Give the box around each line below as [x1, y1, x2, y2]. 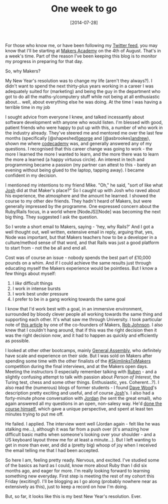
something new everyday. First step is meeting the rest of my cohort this [5, 473, 154, 479]
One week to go [50, 3, 117, 14]
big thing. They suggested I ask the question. [5, 213, 98, 220]
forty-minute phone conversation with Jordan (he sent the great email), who [5, 395, 162, 401]
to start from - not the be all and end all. [5, 244, 87, 250]
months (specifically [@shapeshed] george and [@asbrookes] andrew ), [5, 135, 150, 141]
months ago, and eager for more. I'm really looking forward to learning [5, 467, 150, 473]
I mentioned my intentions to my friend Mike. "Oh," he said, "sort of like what [5, 182, 163, 188]
